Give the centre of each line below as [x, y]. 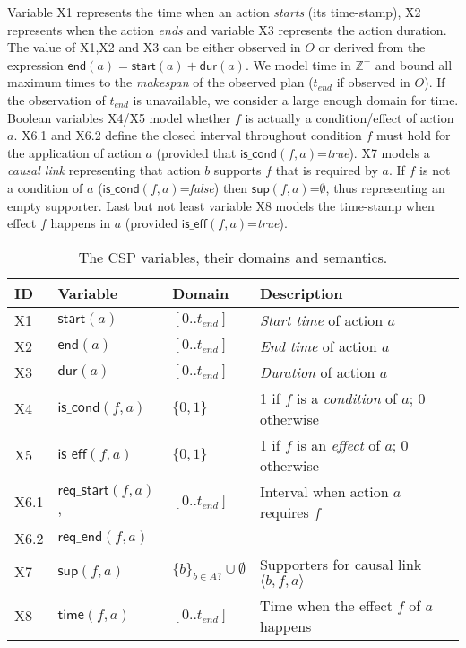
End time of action [318, 346]
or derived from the [372, 47]
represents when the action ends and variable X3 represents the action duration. [227, 29]
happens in [81, 223]
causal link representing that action [104, 170]
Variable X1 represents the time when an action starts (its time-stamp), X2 [214, 12]
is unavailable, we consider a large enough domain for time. [296, 99]
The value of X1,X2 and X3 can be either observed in [154, 47]
